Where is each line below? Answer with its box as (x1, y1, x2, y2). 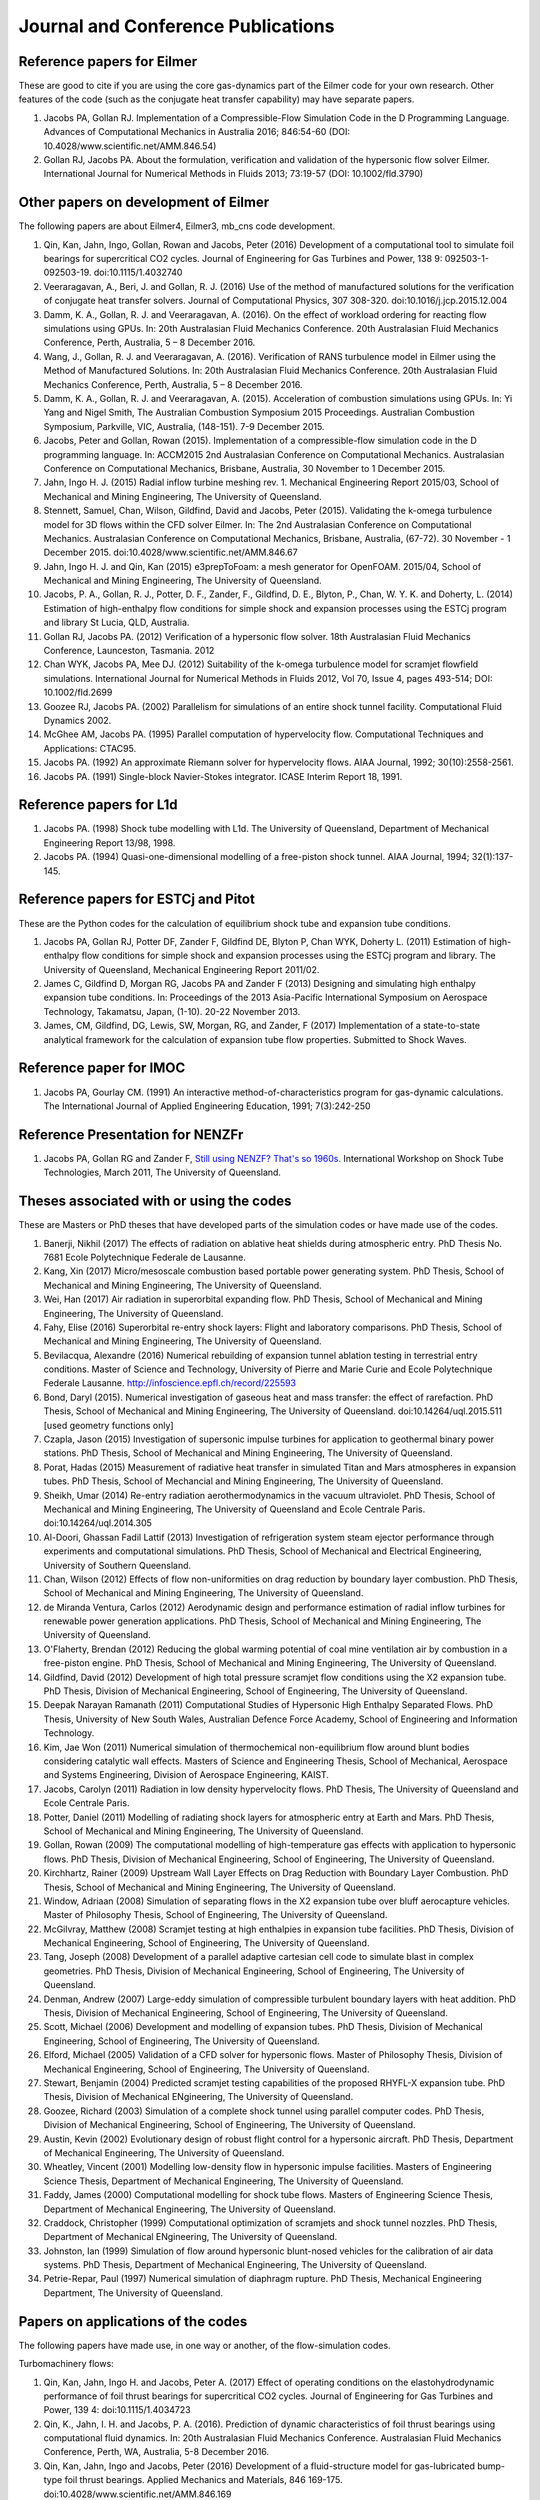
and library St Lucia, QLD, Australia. (43, 616, 190, 629)
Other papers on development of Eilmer (18, 194, 270, 211)
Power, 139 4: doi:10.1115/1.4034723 (43, 2404, 191, 2416)
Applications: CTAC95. (43, 742, 137, 754)
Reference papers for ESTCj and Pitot (18, 891, 255, 908)
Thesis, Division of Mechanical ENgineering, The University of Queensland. (43, 2091, 354, 2103)
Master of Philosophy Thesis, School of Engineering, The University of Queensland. (43, 1909, 388, 1921)
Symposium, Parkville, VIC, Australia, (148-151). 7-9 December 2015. (43, 420, 325, 432)
